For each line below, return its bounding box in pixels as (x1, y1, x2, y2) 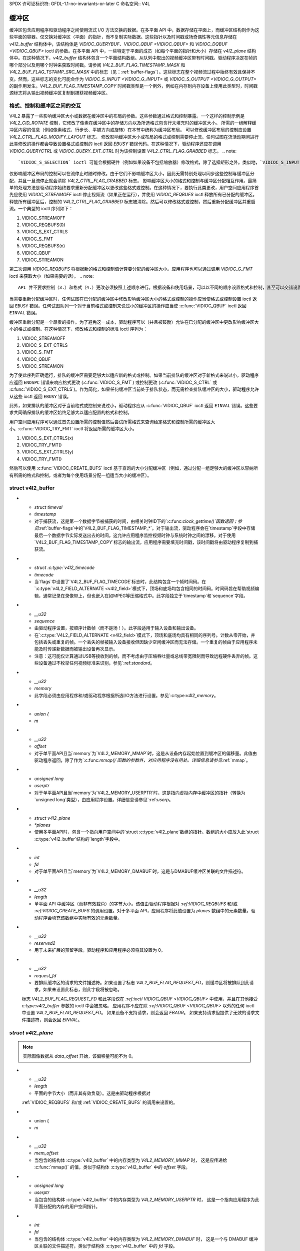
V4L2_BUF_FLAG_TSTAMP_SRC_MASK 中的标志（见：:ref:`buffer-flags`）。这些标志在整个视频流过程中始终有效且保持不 (9, 69, 255, 75)
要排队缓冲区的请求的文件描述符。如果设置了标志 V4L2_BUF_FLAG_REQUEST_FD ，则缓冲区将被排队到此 (34, 979, 249, 985)
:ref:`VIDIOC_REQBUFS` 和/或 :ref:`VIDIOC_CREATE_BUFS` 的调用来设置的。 (21, 1099, 178, 1105)
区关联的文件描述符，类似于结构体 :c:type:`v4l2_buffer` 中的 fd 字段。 (34, 1243, 177, 1249)
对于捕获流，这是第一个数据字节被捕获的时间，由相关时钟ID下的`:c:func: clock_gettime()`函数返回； (34, 518, 238, 524)
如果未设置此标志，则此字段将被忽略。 (42, 986, 122, 993)
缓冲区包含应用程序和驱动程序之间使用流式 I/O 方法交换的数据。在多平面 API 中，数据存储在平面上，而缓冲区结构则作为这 (9, 27, 259, 33)
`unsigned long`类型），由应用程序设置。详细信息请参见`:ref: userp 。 (34, 796, 173, 803)
